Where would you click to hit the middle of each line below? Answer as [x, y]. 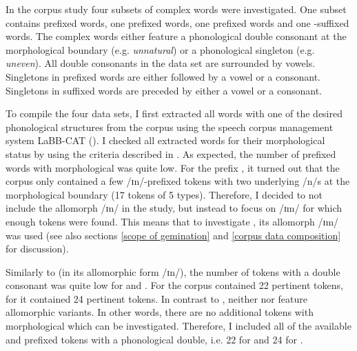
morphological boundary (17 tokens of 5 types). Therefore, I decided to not [164, 194]
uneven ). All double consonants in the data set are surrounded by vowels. [161, 63]
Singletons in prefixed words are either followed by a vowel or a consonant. [163, 76]
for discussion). [37, 249]
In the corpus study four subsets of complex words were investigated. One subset [176, 9]
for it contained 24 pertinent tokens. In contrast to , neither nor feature [156, 298]
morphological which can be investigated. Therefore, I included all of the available [178, 326]
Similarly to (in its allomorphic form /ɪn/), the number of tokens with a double [173, 271]
